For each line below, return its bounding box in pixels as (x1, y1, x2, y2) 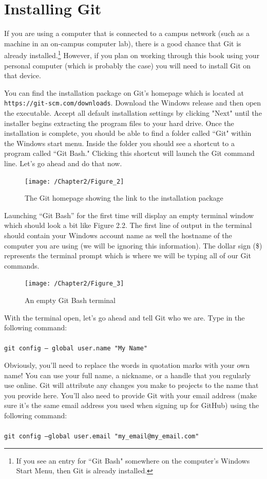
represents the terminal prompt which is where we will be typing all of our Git (4, 250, 251, 261)
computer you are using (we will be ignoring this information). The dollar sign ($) (4, 240, 262, 251)
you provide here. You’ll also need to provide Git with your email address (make (4, 389, 257, 400)
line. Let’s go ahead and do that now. (4, 157, 122, 168)
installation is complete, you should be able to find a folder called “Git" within (4, 128, 252, 138)
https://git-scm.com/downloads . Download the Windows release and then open (4, 97, 261, 108)
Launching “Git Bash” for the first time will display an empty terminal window (4, 209, 254, 220)
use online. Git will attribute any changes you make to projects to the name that (4, 380, 259, 391)
